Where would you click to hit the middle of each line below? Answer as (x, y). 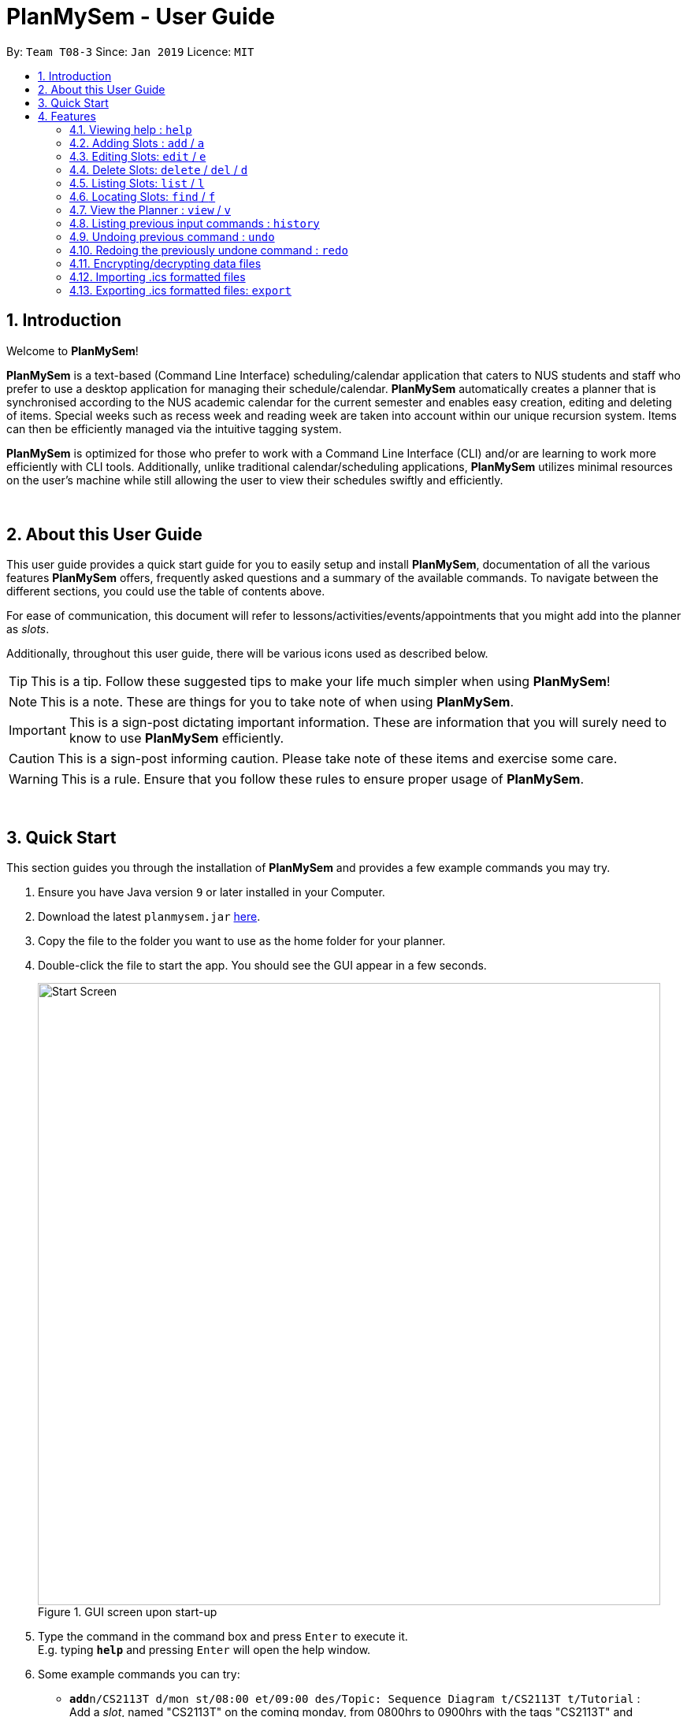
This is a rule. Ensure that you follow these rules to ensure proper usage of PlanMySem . (323, 779)
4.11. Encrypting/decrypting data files (165, 263)
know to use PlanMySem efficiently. (176, 738)
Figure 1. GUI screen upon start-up (128, 1612)
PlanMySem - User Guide (141, 17)
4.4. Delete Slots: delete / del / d (159, 169)
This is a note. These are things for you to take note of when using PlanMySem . (277, 702)
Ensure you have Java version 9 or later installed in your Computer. (212, 892)
